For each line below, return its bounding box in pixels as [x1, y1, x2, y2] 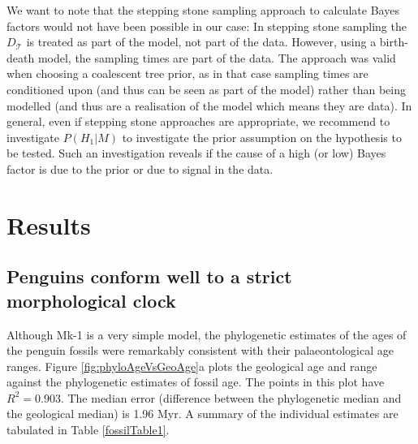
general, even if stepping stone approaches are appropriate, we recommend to [6, 113, 390, 130]
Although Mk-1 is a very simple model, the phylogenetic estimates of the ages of [6, 325, 407, 343]
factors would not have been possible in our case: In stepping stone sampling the [6, 17, 407, 34]
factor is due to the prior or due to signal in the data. [6, 160, 274, 177]
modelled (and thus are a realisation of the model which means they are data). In [6, 97, 412, 114]
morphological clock [6, 287, 176, 313]
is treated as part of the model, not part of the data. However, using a [26, 33, 377, 50]
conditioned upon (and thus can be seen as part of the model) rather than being [6, 80, 406, 97]
